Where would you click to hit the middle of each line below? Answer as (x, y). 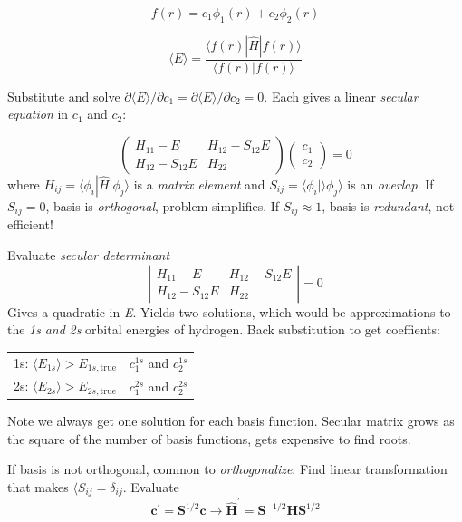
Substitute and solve (64, 96)
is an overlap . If (390, 184)
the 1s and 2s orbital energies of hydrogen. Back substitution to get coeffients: (224, 329)
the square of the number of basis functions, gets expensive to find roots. (209, 438)
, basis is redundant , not (388, 206)
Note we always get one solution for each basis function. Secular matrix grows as (231, 421)
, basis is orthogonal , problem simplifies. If (163, 206)
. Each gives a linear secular (341, 96)
